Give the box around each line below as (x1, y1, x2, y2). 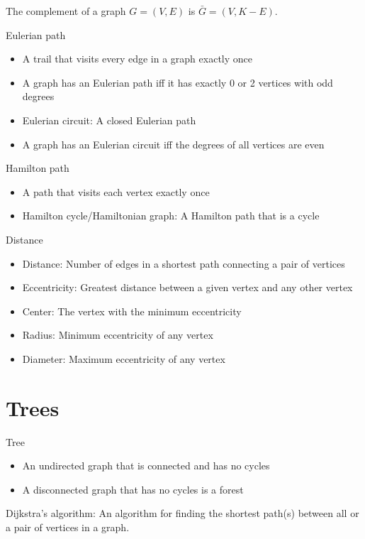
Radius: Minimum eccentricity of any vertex (22, 327, 213, 342)
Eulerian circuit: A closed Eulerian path (22, 112, 196, 127)
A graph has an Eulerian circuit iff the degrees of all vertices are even (22, 136, 325, 151)
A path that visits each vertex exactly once (22, 184, 210, 199)
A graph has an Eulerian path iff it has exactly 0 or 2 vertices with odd (22, 75, 333, 89)
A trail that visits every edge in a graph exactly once (22, 51, 252, 66)
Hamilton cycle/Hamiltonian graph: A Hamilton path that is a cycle (22, 208, 320, 223)
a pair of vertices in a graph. (6, 520, 130, 534)
